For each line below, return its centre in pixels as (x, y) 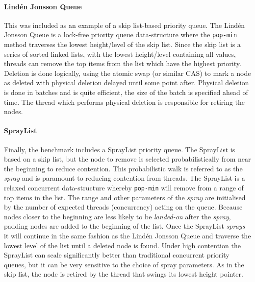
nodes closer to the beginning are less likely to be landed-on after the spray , (117, 216)
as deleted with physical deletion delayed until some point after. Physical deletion (127, 82)
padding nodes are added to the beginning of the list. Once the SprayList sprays (125, 226)
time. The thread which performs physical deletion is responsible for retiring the (125, 102)
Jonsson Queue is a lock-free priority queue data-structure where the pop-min (121, 35)
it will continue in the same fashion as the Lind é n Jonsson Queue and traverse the (127, 235)
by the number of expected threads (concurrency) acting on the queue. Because (123, 207)
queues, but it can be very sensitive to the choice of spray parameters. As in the (124, 264)
